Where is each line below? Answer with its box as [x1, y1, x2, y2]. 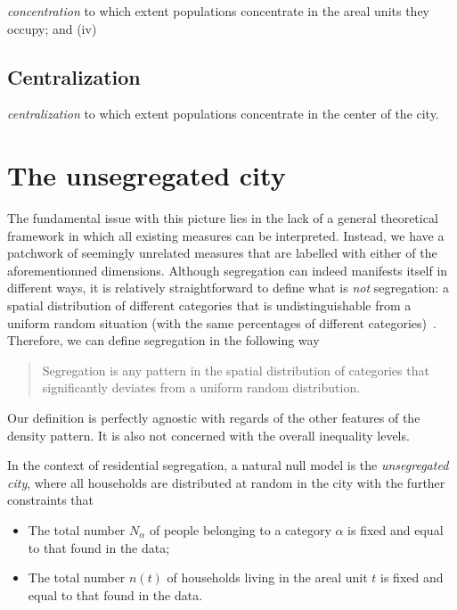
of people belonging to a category [149, 521, 331, 540]
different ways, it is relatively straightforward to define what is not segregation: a [7, 278, 449, 297]
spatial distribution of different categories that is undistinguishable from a [7, 296, 412, 315]
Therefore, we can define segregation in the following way [7, 331, 320, 350]
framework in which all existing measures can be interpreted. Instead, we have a [7, 226, 445, 244]
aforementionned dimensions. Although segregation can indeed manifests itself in [7, 260, 448, 279]
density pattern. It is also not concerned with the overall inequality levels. [7, 425, 410, 444]
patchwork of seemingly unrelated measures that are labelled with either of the [7, 243, 437, 262]
